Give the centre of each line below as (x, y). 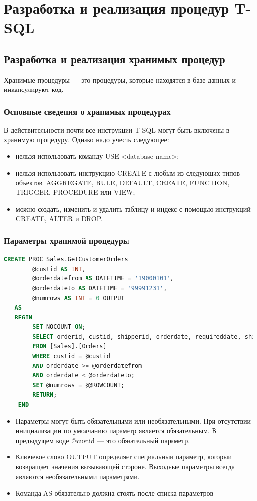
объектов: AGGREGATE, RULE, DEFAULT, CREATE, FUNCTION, (123, 182)
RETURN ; (45, 395)
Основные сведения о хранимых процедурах (87, 111)
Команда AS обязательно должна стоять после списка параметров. (115, 493)
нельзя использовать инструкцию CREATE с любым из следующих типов (128, 172)
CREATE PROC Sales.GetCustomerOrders (66, 259)
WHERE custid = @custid (71, 356)
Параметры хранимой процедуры (67, 240)
